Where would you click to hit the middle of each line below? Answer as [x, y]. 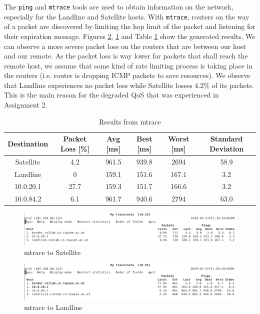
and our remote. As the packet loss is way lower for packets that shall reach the [126, 56]
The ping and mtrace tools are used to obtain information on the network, [119, 6]
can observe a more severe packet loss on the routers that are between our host [125, 46]
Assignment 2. [26, 105]
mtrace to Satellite [52, 252]
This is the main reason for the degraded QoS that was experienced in [111, 95]
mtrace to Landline [53, 307]
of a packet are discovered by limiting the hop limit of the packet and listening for [130, 26]
